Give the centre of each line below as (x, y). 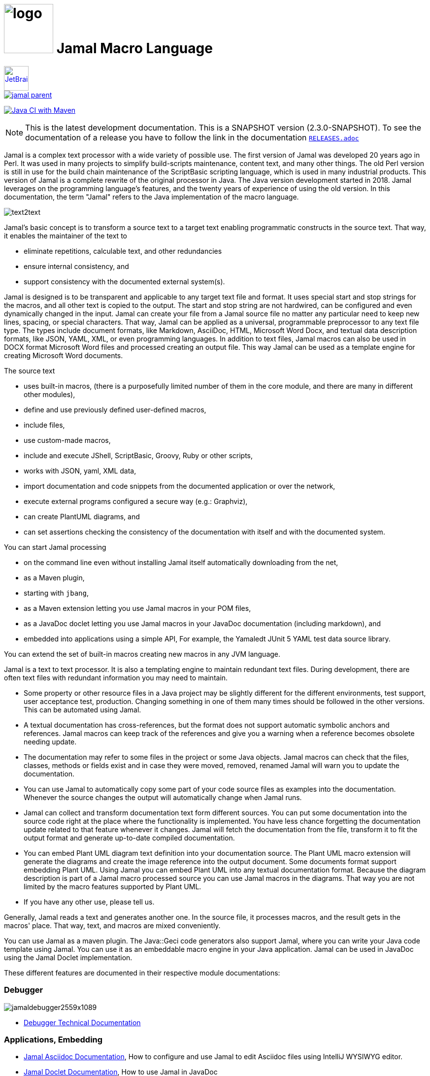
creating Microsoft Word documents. (64, 355)
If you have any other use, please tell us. (89, 902)
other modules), (50, 394)
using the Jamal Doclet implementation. (68, 957)
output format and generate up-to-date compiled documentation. (129, 838)
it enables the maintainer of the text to (66, 235)
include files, (44, 425)
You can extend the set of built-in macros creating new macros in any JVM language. (142, 654)
